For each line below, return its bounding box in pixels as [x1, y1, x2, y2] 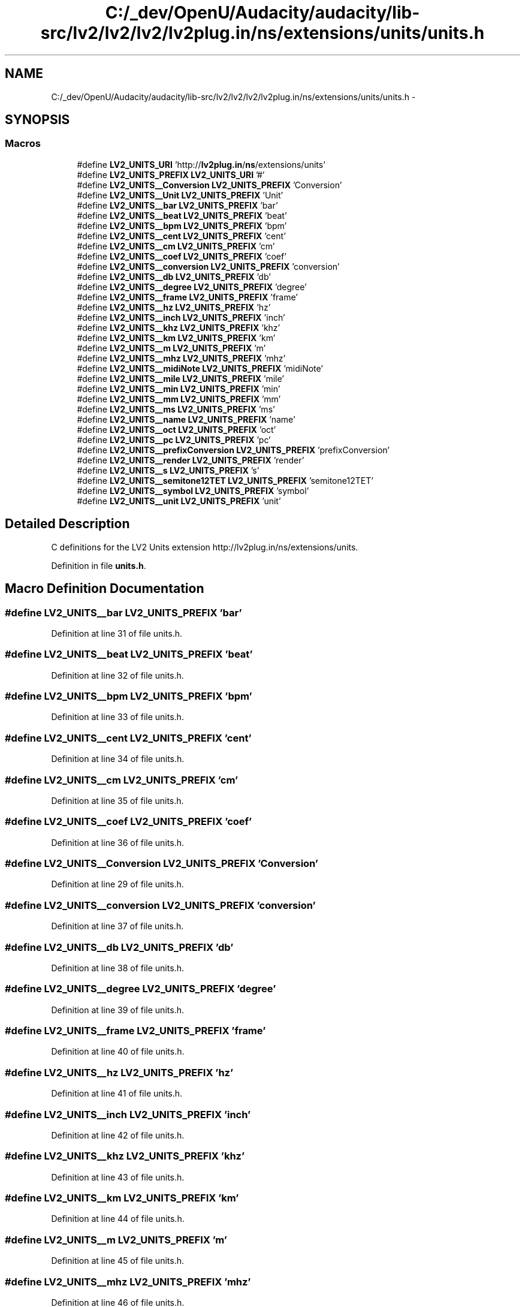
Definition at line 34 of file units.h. [51, 754, 185, 764]
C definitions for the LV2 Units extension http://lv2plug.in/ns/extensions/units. [51, 541, 358, 552]
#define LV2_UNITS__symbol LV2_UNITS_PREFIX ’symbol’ [77, 485, 309, 496]
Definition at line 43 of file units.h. [51, 1172, 185, 1182]
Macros [5, 137, 41, 150]
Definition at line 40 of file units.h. [51, 1046, 185, 1057]
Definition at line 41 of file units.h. [51, 1088, 183, 1099]
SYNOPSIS [5, 112, 70, 128]
